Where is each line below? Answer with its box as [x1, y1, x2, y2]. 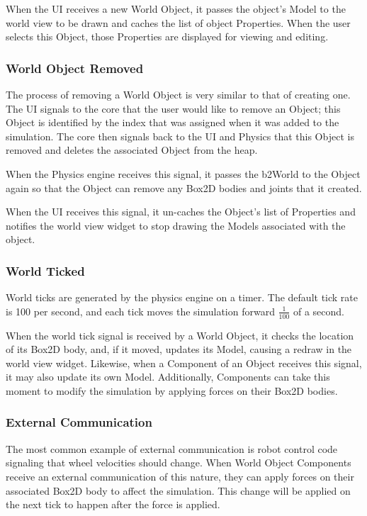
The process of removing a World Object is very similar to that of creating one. [6, 87, 351, 101]
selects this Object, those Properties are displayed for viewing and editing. [6, 29, 329, 44]
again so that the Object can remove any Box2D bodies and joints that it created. [6, 180, 362, 195]
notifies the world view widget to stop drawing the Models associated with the [6, 218, 346, 232]
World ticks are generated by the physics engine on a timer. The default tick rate [6, 290, 358, 305]
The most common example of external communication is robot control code [6, 441, 338, 456]
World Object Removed [6, 59, 144, 77]
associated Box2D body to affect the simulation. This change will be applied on [6, 483, 351, 498]
